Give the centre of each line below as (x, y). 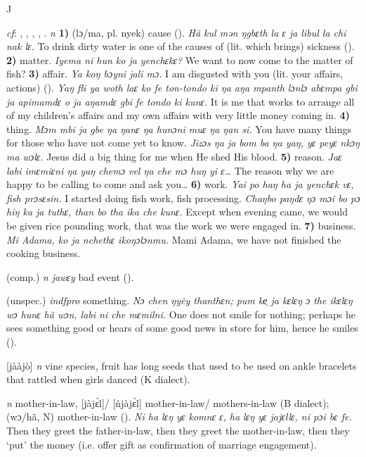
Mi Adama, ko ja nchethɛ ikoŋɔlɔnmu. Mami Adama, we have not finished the (174, 239)
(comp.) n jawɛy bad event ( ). (70, 276)
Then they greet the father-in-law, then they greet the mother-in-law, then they (178, 431)
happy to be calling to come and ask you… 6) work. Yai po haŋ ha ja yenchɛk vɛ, (180, 184)
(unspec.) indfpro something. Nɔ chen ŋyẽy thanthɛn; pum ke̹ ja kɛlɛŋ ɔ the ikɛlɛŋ (179, 300)
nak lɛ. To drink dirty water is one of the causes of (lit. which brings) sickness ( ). (181, 46)
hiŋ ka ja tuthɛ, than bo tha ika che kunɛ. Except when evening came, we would (177, 212)
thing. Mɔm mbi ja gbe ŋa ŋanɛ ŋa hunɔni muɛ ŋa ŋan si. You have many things (179, 129)
